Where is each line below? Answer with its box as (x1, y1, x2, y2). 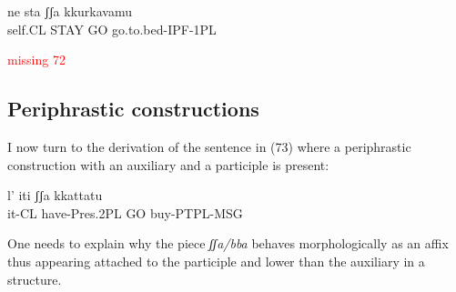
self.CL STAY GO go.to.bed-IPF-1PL (7, 19, 217, 38)
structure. (7, 269, 62, 288)
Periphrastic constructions (7, 95, 259, 123)
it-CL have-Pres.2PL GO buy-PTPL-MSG (7, 203, 243, 222)
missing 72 (7, 50, 66, 69)
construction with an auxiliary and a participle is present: (7, 155, 329, 174)
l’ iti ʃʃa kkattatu (7, 186, 103, 205)
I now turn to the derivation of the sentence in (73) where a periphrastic (7, 136, 411, 156)
